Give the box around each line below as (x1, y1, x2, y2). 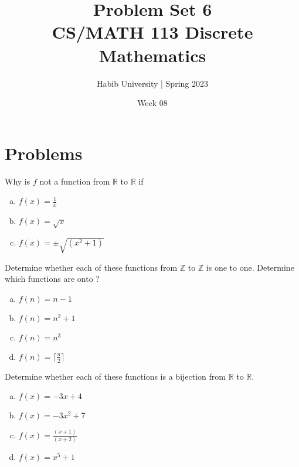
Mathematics (98, 43, 206, 67)
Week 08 (137, 97, 168, 109)
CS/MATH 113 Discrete (52, 20, 253, 44)
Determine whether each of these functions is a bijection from (5, 370, 226, 382)
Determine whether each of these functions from (5, 261, 178, 273)
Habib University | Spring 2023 (97, 77, 208, 89)
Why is (5, 175, 30, 187)
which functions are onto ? (5, 272, 100, 285)
